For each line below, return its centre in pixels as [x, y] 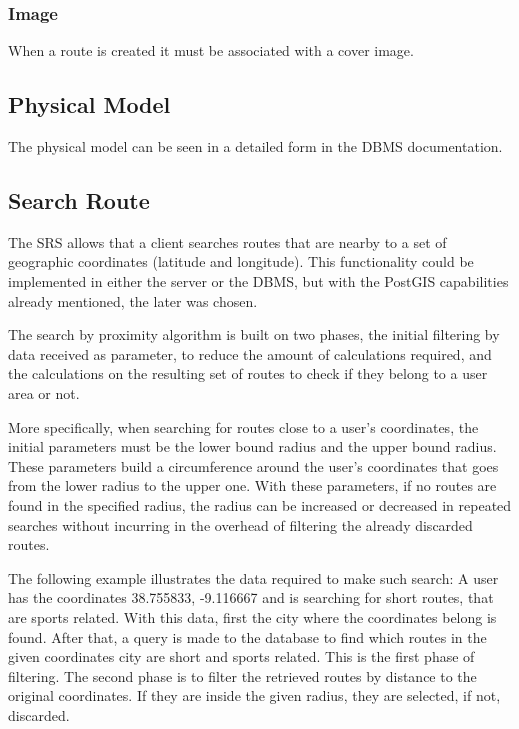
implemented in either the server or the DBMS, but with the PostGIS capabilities [258, 281]
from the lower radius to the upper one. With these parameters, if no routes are [252, 485]
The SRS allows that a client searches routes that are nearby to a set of [227, 241]
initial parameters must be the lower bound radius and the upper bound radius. [252, 446]
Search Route [79, 200]
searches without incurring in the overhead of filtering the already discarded [240, 524]
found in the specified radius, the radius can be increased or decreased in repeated [260, 504]
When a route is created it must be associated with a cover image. [211, 50]
